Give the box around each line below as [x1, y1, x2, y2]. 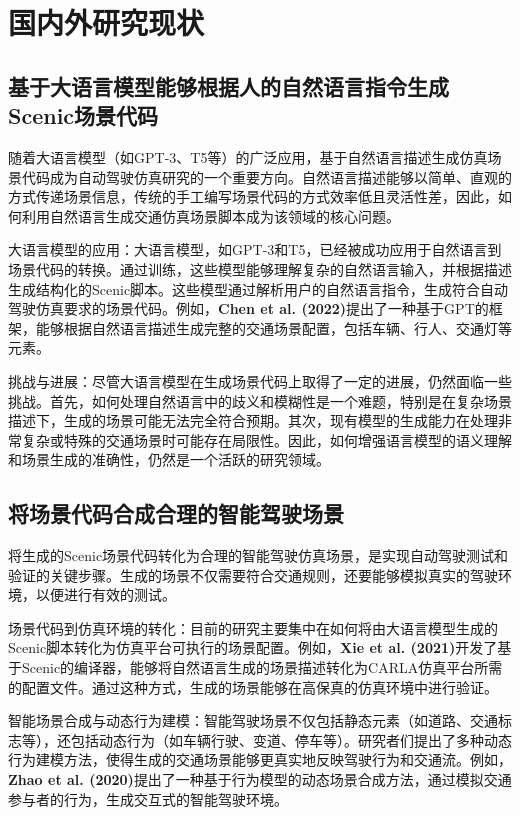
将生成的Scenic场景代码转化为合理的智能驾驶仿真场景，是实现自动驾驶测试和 [8, 545, 509, 566]
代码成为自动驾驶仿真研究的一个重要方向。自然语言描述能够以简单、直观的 [21, 166, 512, 187]
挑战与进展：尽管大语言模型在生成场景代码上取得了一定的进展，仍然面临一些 [8, 370, 512, 391]
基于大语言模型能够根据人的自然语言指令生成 [8, 70, 449, 101]
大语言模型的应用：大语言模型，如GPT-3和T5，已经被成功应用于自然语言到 [8, 239, 502, 260]
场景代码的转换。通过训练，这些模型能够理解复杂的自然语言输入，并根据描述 [8, 258, 512, 279]
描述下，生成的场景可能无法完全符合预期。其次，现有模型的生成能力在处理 [8, 410, 498, 431]
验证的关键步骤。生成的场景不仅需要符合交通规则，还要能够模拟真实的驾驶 [8, 564, 498, 585]
